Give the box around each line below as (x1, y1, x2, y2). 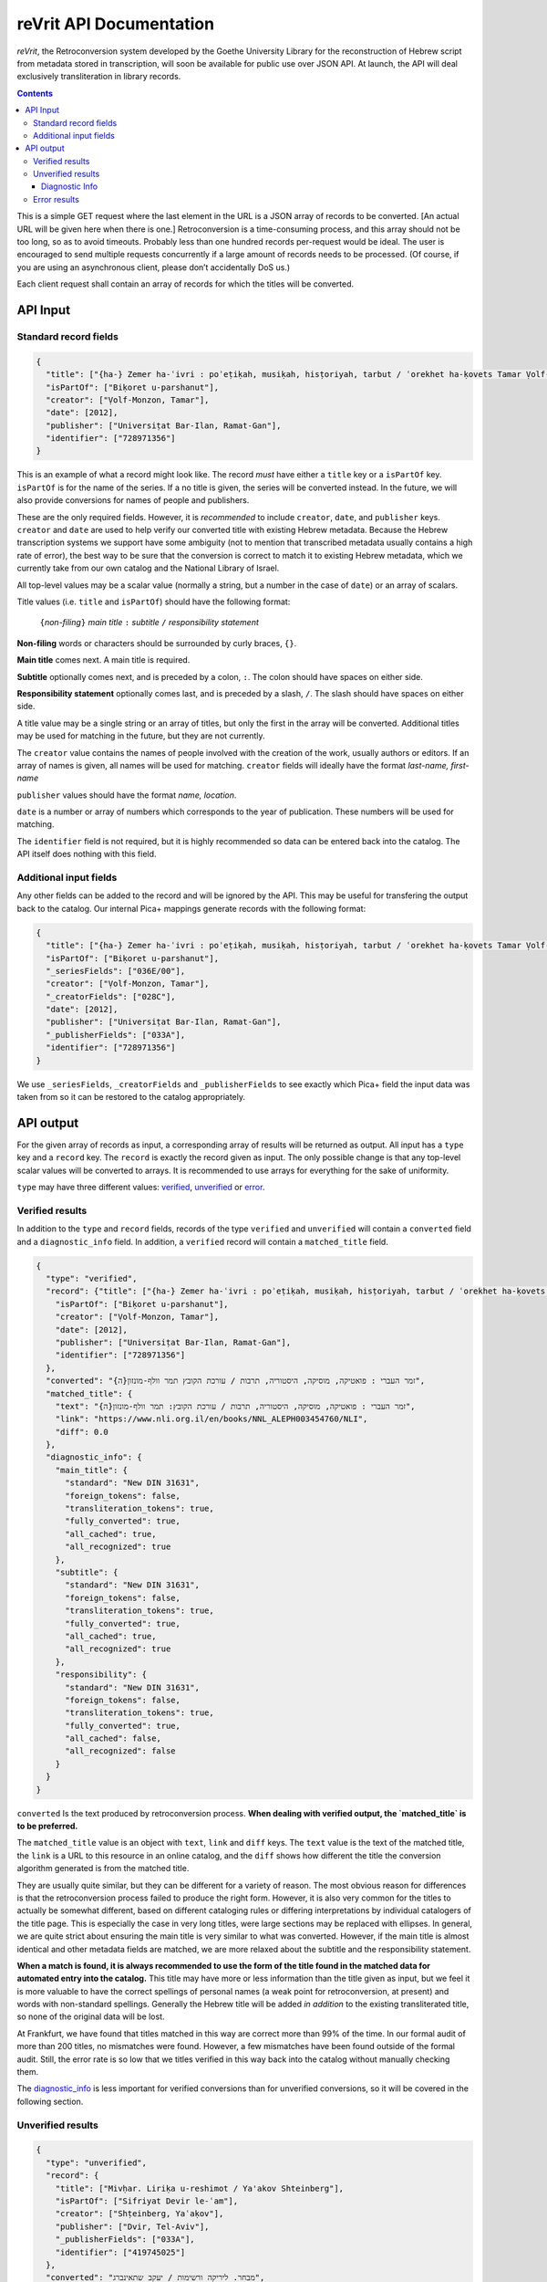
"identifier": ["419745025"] (55, 2246, 186, 2257)
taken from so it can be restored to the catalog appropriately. (16, 1092, 246, 1103)
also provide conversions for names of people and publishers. (16, 495, 250, 506)
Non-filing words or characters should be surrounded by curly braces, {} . (16, 637, 297, 648)
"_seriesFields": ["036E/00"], (46, 966, 186, 976)
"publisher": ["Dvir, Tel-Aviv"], (55, 2221, 210, 2232)
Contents (16, 88, 54, 99)
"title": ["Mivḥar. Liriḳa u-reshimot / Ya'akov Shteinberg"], (55, 2183, 345, 2193)
